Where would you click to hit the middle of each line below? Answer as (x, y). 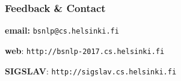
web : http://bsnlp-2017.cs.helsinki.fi (85, 50)
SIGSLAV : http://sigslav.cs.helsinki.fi (91, 70)
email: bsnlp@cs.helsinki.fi (62, 30)
